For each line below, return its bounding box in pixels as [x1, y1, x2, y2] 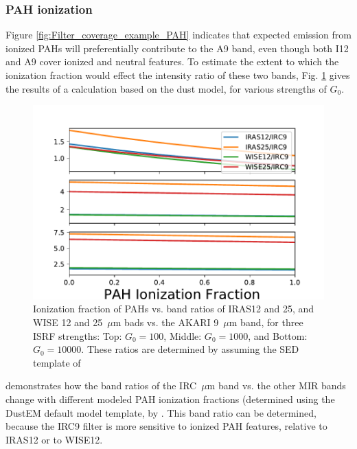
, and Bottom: [248, 328, 308, 343]
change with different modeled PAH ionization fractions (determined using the [5, 392, 335, 406]
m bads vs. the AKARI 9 [113, 315, 219, 330]
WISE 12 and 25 [33, 315, 103, 330]
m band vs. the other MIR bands [207, 378, 346, 393]
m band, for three [229, 315, 303, 330]
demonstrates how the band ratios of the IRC [5, 378, 197, 393]
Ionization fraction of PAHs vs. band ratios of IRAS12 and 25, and [33, 301, 314, 316]
